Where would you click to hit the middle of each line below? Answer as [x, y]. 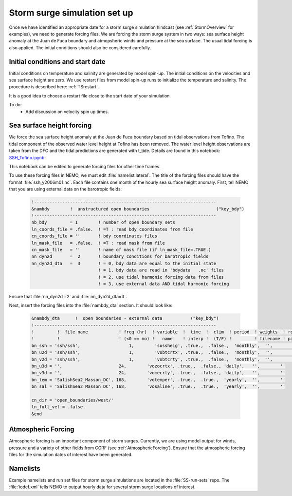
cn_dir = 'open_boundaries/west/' [73, 400]
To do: [15, 105]
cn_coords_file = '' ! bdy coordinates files [94, 236]
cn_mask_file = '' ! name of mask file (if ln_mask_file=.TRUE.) [121, 249]
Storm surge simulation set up [71, 13]
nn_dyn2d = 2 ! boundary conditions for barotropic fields [120, 257]
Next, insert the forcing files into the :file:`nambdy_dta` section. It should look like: [91, 305]
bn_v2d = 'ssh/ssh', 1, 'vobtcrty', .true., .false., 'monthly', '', [152, 359]
